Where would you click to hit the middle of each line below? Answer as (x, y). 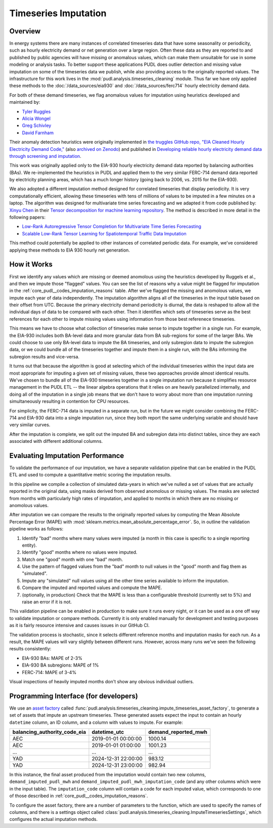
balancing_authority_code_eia (49, 732)
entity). (30, 545)
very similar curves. (30, 425)
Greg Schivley (37, 126)
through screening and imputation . (45, 156)
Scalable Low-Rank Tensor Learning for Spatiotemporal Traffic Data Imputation (104, 233)
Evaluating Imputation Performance (67, 456)
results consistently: (30, 649)
